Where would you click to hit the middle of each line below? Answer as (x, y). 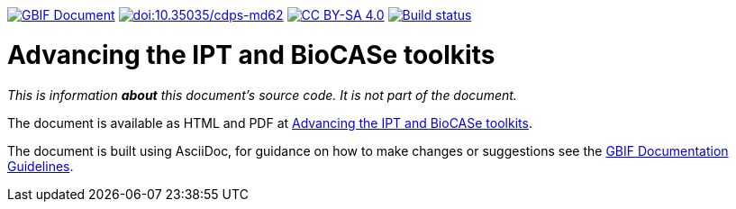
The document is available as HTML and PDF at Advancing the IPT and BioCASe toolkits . (270, 123)
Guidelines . (41, 166)
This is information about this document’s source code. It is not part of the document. (262, 95)
